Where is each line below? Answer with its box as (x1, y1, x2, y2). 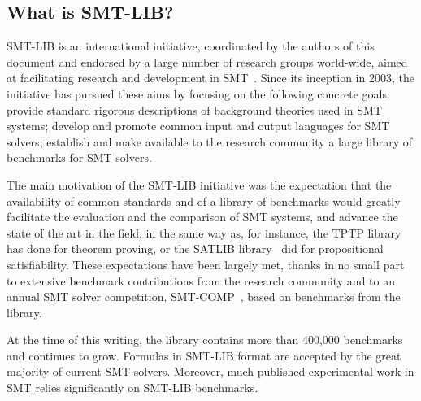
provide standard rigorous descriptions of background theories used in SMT (7, 101, 383, 118)
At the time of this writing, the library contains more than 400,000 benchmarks (7, 331, 403, 348)
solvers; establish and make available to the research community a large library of (7, 133, 413, 150)
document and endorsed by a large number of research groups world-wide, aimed (7, 53, 408, 70)
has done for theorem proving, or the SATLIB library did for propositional (7, 240, 384, 257)
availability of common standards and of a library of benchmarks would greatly (7, 192, 401, 209)
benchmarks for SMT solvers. (7, 149, 152, 166)
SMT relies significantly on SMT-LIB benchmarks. (7, 379, 258, 396)
